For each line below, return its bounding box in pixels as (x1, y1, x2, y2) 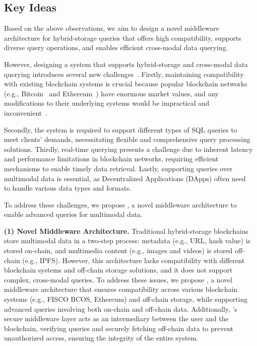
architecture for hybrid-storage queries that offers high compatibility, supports (4, 32, 242, 43)
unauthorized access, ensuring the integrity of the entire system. (4, 333, 198, 343)
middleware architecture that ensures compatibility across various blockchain (4, 284, 238, 294)
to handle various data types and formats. (4, 183, 131, 193)
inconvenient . (4, 107, 48, 118)
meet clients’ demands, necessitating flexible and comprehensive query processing (4, 134, 251, 144)
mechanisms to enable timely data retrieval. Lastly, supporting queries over (4, 163, 233, 173)
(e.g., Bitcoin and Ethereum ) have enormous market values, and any (4, 88, 219, 98)
